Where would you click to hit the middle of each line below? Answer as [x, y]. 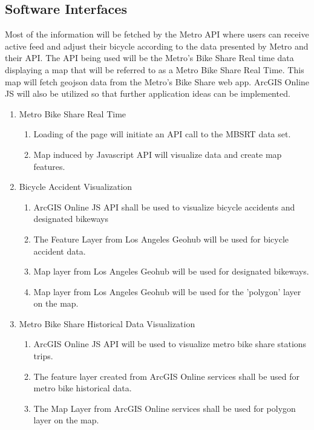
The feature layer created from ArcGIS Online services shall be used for [166, 376]
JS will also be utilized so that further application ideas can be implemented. [148, 93]
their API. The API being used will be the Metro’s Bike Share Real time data [149, 58]
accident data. [60, 251]
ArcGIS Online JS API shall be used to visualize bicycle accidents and [164, 207]
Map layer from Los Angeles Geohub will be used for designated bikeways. [171, 271]
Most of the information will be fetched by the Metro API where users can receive [157, 34]
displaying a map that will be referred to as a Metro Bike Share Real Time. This [155, 69]
